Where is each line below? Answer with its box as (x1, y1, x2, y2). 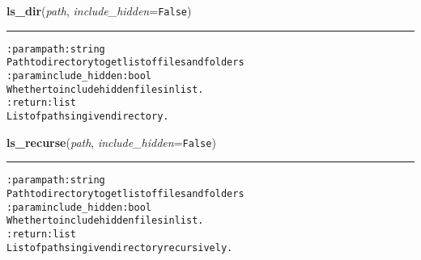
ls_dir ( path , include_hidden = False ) (6, 2, 192, 19)
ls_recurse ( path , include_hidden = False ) (6, 133, 216, 150)
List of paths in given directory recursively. (6, 241, 233, 254)
